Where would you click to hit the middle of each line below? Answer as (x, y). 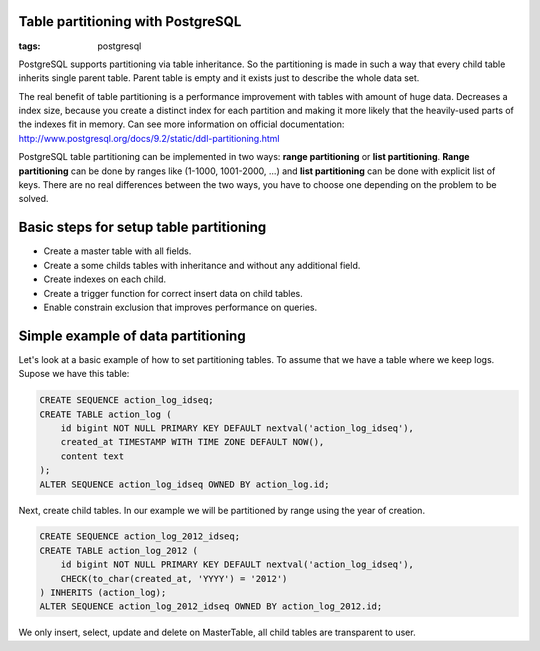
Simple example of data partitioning (132, 335)
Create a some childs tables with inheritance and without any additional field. (202, 265)
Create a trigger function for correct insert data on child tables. (173, 293)
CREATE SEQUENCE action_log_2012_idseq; (139, 536)
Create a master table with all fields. (117, 251)
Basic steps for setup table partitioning (142, 227)
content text (92, 456)
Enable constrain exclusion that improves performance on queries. (180, 307)
